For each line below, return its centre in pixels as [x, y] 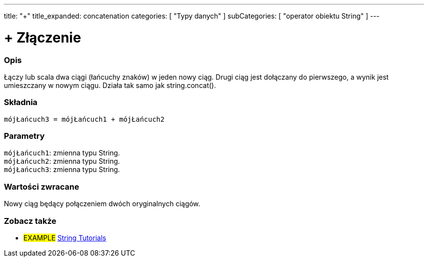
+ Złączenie [43, 37]
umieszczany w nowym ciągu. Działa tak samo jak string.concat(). [110, 85]
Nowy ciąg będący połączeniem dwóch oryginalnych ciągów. [102, 204]
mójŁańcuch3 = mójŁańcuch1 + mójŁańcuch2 [84, 119]
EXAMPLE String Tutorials [65, 238]
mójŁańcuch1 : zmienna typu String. [62, 153]
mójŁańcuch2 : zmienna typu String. [62, 161]
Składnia [21, 102]
